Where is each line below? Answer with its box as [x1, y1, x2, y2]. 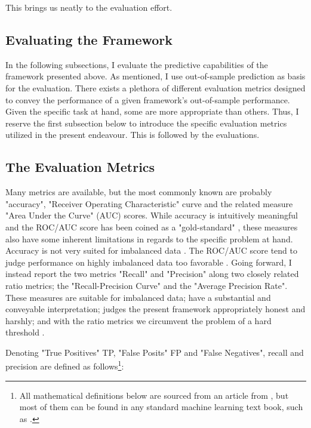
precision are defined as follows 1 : [5, 358, 124, 372]
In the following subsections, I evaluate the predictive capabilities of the [5, 58, 268, 70]
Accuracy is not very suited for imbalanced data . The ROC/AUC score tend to [5, 244, 297, 257]
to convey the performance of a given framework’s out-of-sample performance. [5, 93, 290, 106]
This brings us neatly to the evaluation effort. [5, 1, 173, 13]
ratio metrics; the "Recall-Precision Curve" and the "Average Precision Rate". [5, 279, 288, 291]
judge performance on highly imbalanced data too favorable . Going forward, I [5, 255, 292, 268]
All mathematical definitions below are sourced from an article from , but [19, 389, 289, 401]
